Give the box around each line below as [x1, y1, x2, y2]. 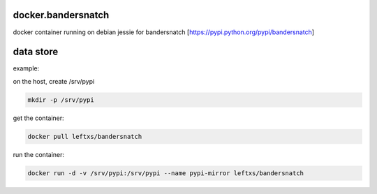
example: [13, 64, 40, 73]
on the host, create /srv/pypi [13, 77, 95, 85]
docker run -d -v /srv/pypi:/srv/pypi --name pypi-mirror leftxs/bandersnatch [27, 169, 304, 177]
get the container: [13, 114, 64, 122]
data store [13, 46, 59, 58]
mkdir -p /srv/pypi [27, 96, 94, 104]
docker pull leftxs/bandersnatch [27, 133, 142, 140]
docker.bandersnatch [13, 9, 110, 21]
